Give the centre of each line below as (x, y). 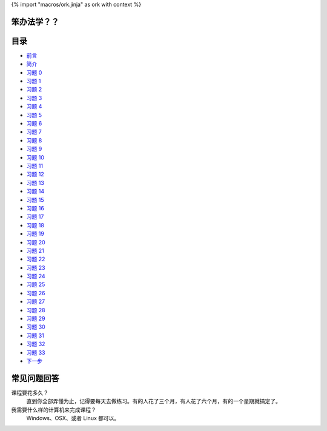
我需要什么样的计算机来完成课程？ (54, 410)
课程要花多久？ (30, 393)
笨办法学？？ (35, 22)
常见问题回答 (35, 378)
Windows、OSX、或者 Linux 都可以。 (73, 418)
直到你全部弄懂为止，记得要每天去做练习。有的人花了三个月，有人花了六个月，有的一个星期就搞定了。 (154, 401)
